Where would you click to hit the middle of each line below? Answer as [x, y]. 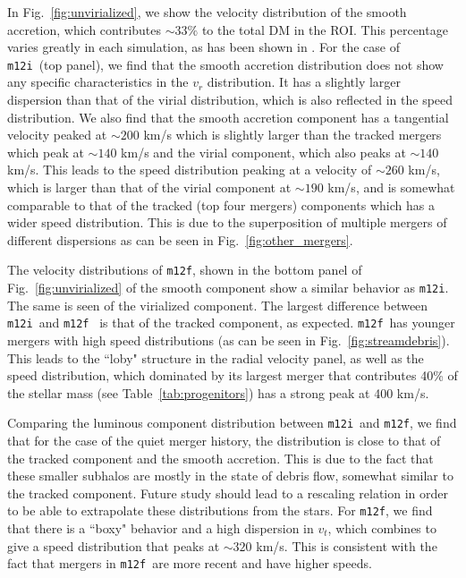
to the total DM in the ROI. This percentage [325, 29]
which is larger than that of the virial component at [149, 187]
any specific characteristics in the [98, 82]
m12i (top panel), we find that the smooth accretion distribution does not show [225, 64]
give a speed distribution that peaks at [114, 545]
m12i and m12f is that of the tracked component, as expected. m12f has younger [231, 323]
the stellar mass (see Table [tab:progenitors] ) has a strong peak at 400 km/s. [218, 392]
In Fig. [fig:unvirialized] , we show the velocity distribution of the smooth [207, 12]
